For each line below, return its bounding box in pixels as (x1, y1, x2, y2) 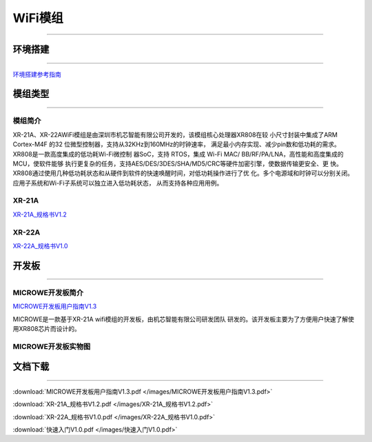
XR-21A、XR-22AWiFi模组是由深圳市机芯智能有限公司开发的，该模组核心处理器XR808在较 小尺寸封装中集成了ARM (12, 130, 338, 139)
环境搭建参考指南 (12, 70, 61, 79)
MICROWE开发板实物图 (12, 341, 91, 351)
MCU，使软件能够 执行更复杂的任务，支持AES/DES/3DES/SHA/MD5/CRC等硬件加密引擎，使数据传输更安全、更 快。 (12, 159, 342, 168)
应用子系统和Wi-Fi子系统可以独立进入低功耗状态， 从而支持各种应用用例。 (12, 179, 223, 187)
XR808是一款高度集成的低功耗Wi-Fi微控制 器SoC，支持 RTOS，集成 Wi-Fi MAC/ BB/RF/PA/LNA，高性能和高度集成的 (12, 150, 344, 158)
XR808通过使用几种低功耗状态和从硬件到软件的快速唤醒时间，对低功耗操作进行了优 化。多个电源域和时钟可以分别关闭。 (12, 169, 354, 177)
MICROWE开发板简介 (12, 288, 84, 297)
